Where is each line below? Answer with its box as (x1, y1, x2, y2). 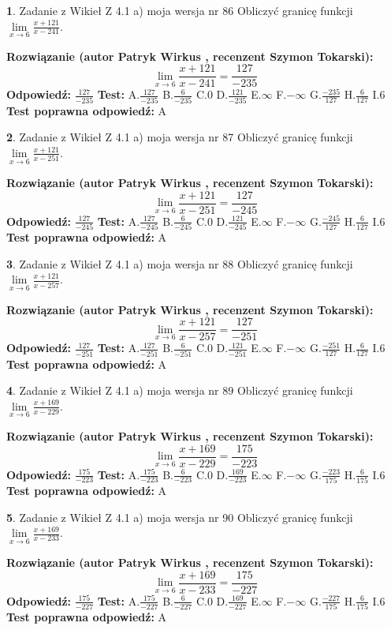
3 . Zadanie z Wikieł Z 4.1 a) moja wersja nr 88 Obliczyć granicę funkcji (6, 255, 353, 272)
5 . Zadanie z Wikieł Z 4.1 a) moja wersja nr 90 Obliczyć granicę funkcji (6, 508, 353, 525)
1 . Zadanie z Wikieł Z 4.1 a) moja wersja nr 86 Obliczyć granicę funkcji (6, 2, 353, 18)
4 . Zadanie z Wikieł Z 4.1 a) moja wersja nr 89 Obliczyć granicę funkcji (6, 382, 353, 399)
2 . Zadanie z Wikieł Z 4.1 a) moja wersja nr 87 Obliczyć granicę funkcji (6, 129, 353, 145)
